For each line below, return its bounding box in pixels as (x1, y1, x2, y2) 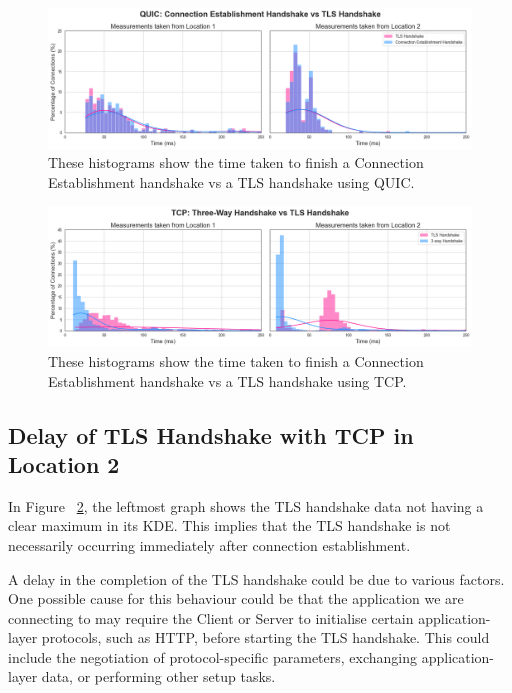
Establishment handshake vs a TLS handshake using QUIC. (48, 171, 415, 192)
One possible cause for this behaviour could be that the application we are (8, 588, 464, 609)
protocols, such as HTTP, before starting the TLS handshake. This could (41, 627, 490, 648)
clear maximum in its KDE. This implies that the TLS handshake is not (8, 515, 451, 536)
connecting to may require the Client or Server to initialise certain (8, 607, 414, 628)
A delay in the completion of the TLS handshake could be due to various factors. (8, 568, 505, 589)
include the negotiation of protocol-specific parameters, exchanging (8, 646, 418, 667)
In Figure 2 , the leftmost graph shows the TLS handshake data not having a (8, 495, 484, 516)
